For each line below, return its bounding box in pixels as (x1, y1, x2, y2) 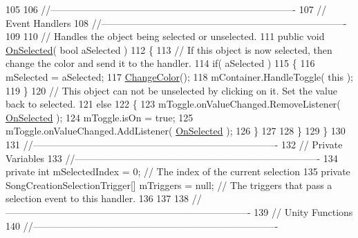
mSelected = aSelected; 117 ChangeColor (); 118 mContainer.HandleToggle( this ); (6, 69, 353, 83)
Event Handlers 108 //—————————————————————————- (6, 15, 347, 30)
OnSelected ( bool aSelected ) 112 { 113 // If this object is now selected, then (6, 42, 332, 57)
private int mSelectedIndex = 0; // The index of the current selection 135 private (6, 164, 350, 179)
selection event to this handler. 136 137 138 (6, 191, 189, 206)
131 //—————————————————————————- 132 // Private (6, 137, 343, 151)
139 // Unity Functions (254, 204, 353, 219)
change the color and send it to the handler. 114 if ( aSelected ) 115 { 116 (6, 56, 315, 70)
